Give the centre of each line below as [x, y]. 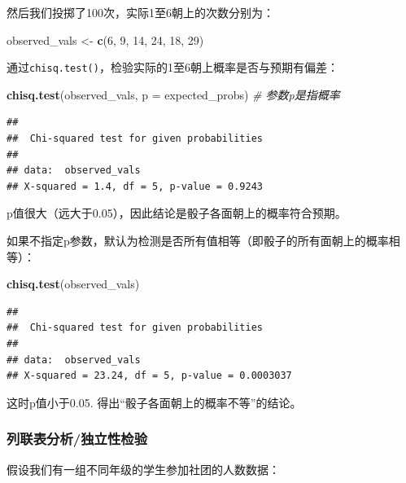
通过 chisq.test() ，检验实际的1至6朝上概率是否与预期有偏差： [172, 67]
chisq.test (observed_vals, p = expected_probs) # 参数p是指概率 [173, 94]
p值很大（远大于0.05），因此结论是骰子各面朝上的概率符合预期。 [177, 213]
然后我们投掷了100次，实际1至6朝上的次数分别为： [140, 12]
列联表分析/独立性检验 [77, 439]
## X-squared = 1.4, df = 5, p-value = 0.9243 [135, 186]
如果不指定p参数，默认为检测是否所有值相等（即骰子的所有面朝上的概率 [198, 240]
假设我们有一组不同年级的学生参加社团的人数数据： [143, 469]
